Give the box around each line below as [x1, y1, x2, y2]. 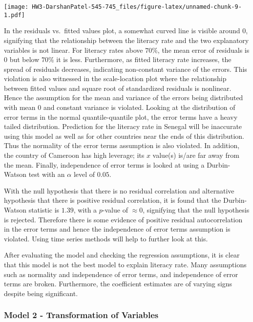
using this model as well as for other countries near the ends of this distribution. [4, 130, 244, 141]
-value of [102, 205, 128, 215]
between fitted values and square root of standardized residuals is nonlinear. [4, 83, 232, 93]
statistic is [28, 205, 60, 215]
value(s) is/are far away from [152, 150, 239, 160]
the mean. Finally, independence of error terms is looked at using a [4, 159, 205, 170]
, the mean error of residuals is [157, 44, 250, 55]
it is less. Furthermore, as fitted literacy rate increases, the [56, 54, 232, 64]
